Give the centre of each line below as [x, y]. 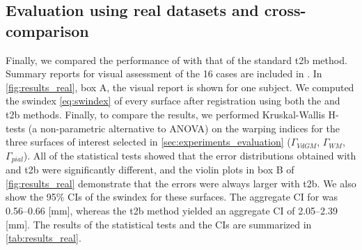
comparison [47, 30]
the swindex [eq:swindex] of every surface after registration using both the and [173, 101]
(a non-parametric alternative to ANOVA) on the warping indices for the [184, 128]
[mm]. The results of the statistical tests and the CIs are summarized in [159, 224]
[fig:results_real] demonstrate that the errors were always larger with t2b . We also [181, 183]
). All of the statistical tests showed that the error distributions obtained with [190, 155]
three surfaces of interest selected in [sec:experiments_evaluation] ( [148, 142]
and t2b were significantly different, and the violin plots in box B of [150, 170]
